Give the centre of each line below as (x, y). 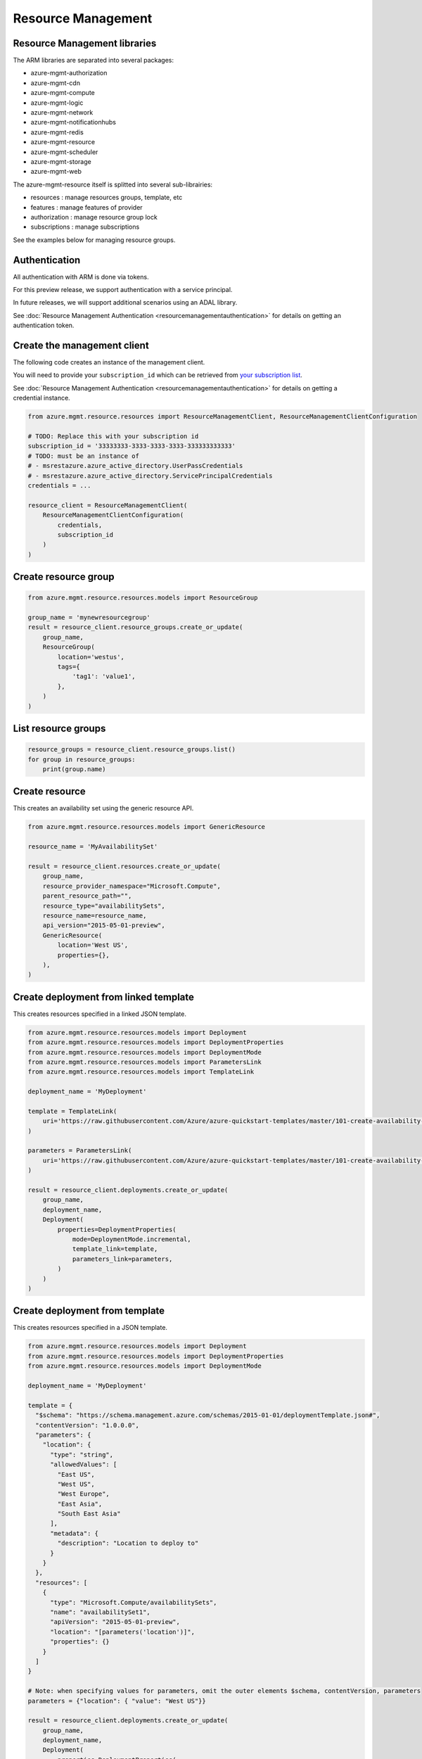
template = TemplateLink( (72, 1111)
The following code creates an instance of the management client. (109, 362)
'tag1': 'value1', (104, 677)
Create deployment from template (89, 1311)
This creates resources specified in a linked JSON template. (100, 1014)
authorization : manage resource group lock (94, 217)
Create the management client (81, 345)
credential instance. (41, 398)
